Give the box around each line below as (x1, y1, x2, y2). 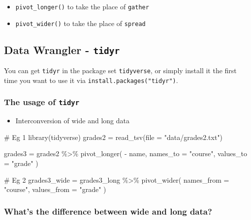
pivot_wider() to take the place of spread (15, 18, 146, 28)
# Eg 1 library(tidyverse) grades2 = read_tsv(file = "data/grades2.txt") (4, 132, 223, 142)
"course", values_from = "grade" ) (4, 184, 106, 194)
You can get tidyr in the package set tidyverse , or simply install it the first (4, 65, 237, 76)
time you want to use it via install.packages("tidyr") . (4, 75, 178, 85)
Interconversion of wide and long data (15, 115, 129, 126)
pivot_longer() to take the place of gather (15, 1, 149, 11)
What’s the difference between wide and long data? (4, 205, 212, 217)
